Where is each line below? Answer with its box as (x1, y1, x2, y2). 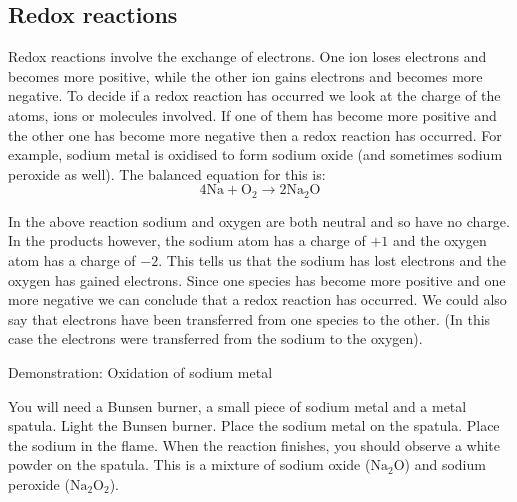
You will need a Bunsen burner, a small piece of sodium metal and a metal (8, 395, 467, 416)
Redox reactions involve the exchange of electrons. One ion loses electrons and (8, 46, 487, 67)
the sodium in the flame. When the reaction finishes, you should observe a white (8, 434, 501, 455)
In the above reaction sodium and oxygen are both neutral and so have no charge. (8, 210, 510, 231)
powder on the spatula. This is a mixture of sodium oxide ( (8, 454, 371, 475)
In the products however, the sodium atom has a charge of (8, 230, 366, 251)
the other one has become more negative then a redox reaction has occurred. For (8, 124, 502, 145)
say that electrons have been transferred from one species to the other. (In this (8, 308, 491, 329)
